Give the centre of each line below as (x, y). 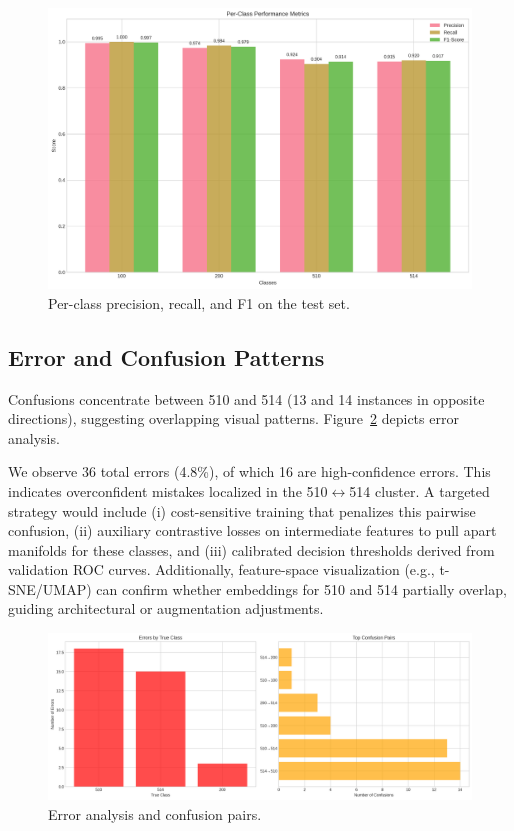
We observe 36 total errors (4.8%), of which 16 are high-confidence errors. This (249, 471)
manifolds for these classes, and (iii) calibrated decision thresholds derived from (251, 549)
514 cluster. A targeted (419, 490)
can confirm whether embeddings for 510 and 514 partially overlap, (301, 588)
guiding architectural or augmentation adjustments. (166, 608)
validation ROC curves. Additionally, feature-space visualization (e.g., (221, 569)
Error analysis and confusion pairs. (155, 813)
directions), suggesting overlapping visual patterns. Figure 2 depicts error (233, 418)
